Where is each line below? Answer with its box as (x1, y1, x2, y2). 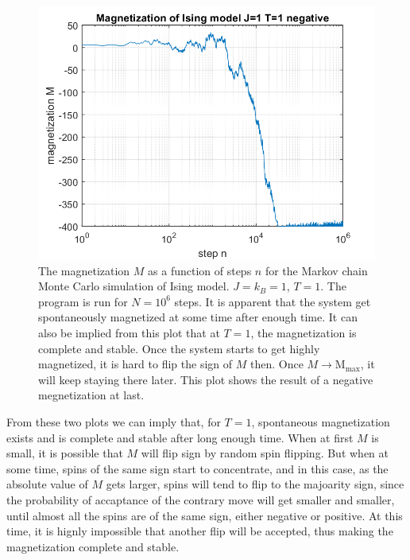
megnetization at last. (38, 387, 145, 403)
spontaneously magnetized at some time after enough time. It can (38, 309, 358, 325)
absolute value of (6, 476, 88, 492)
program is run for (38, 293, 128, 309)
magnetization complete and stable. (6, 538, 180, 554)
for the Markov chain (265, 262, 368, 278)
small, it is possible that (6, 445, 123, 461)
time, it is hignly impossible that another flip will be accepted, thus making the (6, 523, 393, 539)
